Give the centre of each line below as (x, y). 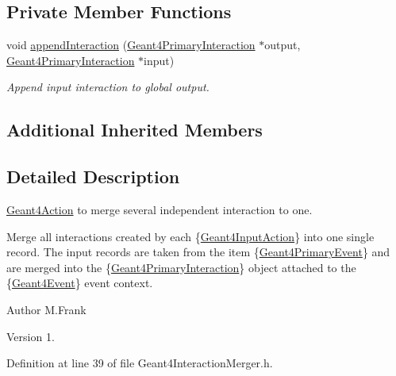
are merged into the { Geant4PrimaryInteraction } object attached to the (181, 267)
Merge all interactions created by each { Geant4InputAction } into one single (190, 236)
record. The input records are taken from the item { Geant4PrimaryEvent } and (198, 252)
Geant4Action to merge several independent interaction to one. (160, 209)
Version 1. (31, 336)
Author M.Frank (46, 309)
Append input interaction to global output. (108, 87)
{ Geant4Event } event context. (80, 283)
